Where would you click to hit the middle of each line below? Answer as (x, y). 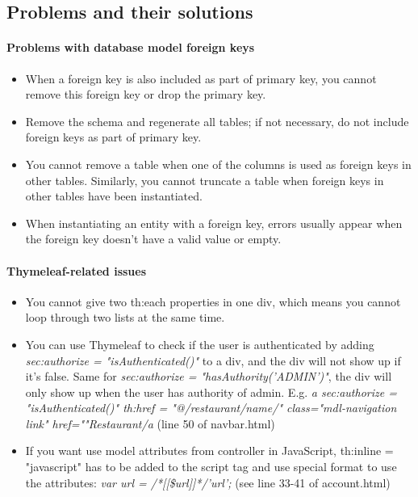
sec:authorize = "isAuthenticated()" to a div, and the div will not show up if (213, 360)
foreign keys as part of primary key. (113, 137)
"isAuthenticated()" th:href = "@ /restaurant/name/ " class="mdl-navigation (211, 408)
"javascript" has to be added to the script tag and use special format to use (211, 467)
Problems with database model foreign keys (131, 47)
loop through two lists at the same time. (125, 317)
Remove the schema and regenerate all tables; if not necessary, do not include (217, 121)
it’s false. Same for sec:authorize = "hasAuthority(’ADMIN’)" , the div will (209, 376)
